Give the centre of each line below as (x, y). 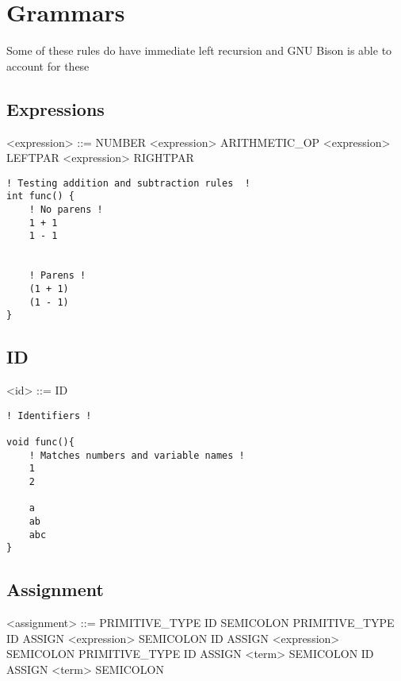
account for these (48, 65)
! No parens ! (66, 210)
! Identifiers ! (49, 416)
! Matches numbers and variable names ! (137, 455)
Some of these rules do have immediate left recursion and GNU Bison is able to (199, 50)
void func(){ (40, 442)
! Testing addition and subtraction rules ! (128, 183)
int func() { (40, 196)
